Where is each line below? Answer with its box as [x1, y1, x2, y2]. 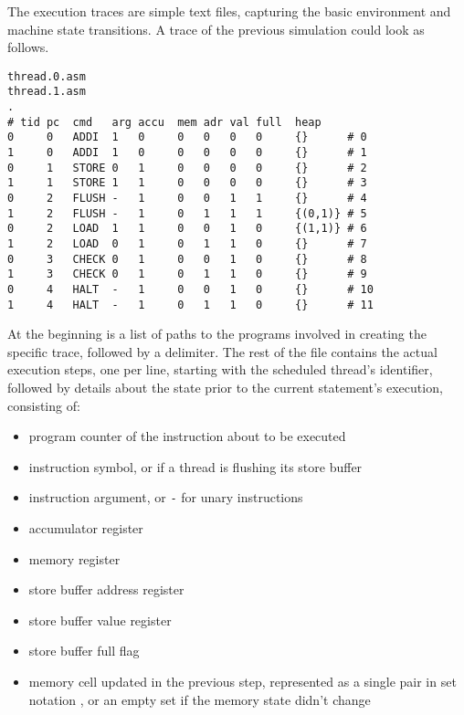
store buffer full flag [28, 641, 140, 660]
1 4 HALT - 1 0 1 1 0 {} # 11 [7, 298, 374, 311]
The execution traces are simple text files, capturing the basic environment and [7, 2, 451, 20]
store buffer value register [28, 610, 172, 629]
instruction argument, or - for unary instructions [28, 488, 303, 507]
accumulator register [28, 519, 143, 538]
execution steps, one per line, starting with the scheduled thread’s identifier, [7, 360, 433, 379]
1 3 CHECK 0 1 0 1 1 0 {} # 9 [7, 268, 367, 281]
